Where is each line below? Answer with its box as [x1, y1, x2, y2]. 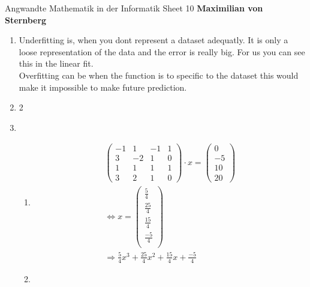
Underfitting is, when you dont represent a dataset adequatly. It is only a [19, 34, 288, 46]
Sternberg [5, 13, 47, 26]
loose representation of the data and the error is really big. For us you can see [19, 45, 305, 58]
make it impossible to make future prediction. [19, 80, 187, 93]
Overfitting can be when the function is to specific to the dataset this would [19, 68, 299, 81]
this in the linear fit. [19, 57, 94, 70]
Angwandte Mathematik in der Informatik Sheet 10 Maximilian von [5, 2, 263, 14]
